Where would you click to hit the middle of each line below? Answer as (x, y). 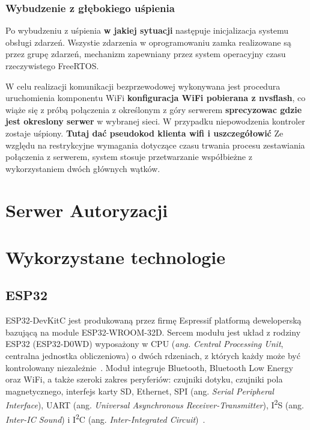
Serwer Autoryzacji (87, 210)
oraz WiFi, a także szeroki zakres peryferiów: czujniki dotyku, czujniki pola (144, 379)
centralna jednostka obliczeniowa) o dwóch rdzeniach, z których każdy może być (153, 356)
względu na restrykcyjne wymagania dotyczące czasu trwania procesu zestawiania (155, 145)
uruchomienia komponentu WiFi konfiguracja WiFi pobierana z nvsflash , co (156, 98)
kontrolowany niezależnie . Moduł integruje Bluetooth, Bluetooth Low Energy (149, 367)
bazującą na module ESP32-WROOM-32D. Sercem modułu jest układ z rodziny (153, 332)
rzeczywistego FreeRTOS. (52, 66)
